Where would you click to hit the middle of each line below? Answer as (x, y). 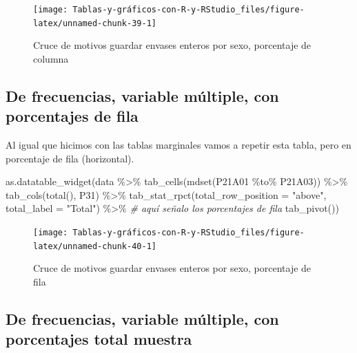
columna (51, 58)
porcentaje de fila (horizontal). (70, 158)
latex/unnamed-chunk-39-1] (95, 23)
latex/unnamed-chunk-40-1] (95, 246)
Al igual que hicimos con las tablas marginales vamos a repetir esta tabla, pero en (178, 145)
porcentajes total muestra (99, 339)
